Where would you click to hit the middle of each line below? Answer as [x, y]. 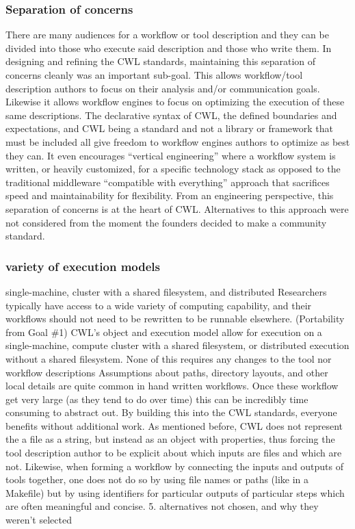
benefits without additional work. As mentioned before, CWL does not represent [174, 425]
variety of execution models [83, 266]
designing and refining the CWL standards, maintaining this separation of [161, 61]
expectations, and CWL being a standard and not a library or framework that [169, 128]
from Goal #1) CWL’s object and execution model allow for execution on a [164, 332]
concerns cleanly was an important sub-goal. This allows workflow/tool [154, 75]
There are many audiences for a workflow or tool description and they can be [167, 35]
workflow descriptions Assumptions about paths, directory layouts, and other [167, 372]
